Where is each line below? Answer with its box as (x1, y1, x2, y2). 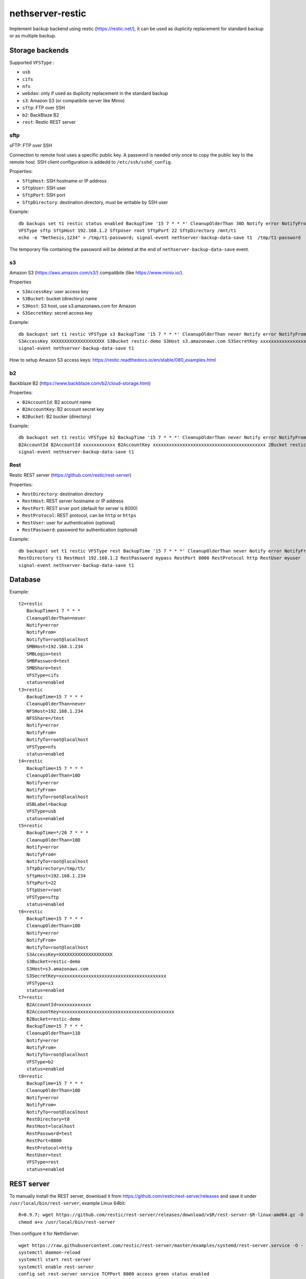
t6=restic (18, 909, 43, 914)
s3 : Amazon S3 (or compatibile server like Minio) (22, 97, 125, 103)
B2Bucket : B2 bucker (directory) (22, 413, 92, 420)
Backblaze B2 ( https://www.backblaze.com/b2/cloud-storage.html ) (9, 380, 151, 386)
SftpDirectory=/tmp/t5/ (26, 866, 86, 872)
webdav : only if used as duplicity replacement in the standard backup (22, 90, 168, 97)
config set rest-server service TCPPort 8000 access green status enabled (18, 1271, 210, 1277)
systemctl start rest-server (18, 1256, 91, 1263)
